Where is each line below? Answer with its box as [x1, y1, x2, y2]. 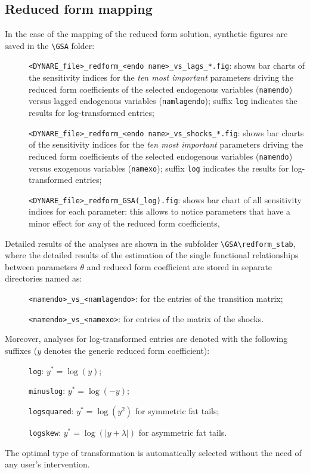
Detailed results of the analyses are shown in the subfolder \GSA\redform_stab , [5, 237, 296, 249]
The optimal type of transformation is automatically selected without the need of [5, 446, 302, 458]
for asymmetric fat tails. [138, 426, 227, 438]
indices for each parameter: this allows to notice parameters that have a [29, 205, 291, 218]
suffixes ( [5, 344, 38, 356]
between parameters [5, 260, 77, 273]
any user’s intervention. [5, 458, 90, 470]
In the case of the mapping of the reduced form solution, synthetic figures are [5, 27, 288, 40]
